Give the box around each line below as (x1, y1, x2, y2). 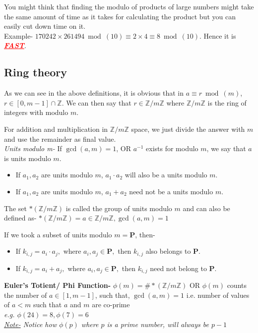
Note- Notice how (4, 319, 57, 329)
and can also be (183, 203, 230, 213)
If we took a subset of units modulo (4, 229, 112, 239)
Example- (4, 30, 33, 41)
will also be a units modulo (125, 169, 207, 180)
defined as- (4, 213, 37, 223)
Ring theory (4, 64, 67, 80)
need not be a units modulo (129, 186, 213, 196)
